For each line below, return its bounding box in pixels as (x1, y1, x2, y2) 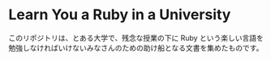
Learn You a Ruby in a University (8, 6, 231, 24)
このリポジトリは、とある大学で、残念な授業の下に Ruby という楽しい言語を (8, 33, 264, 42)
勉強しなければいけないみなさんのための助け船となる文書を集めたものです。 (8, 42, 264, 53)
